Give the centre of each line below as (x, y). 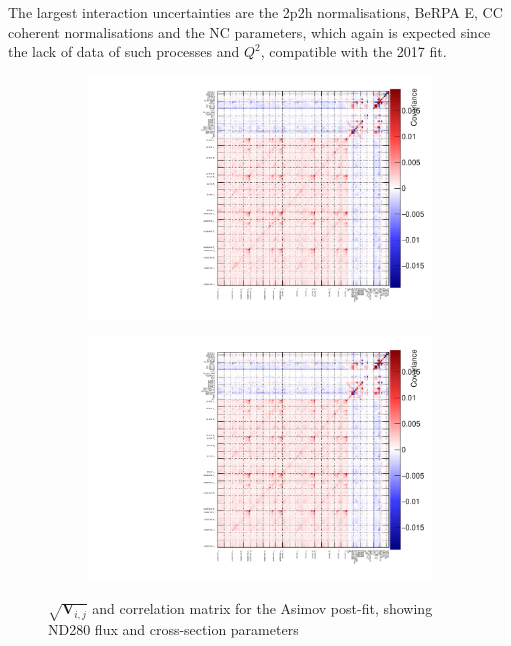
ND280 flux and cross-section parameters (173, 628)
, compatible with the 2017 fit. (353, 51)
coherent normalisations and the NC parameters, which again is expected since (249, 31)
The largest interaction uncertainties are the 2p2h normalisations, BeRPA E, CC (255, 12)
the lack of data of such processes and (124, 51)
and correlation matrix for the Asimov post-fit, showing (262, 608)
